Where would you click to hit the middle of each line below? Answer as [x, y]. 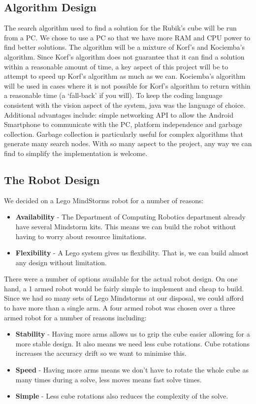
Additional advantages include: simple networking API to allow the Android [119, 114]
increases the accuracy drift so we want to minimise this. [101, 353]
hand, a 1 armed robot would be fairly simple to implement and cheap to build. [124, 288]
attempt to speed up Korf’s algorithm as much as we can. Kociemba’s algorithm [125, 76]
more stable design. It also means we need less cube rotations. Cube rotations [132, 343]
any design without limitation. [61, 262]
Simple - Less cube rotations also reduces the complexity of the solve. [122, 396]
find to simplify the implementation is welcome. [76, 153]
